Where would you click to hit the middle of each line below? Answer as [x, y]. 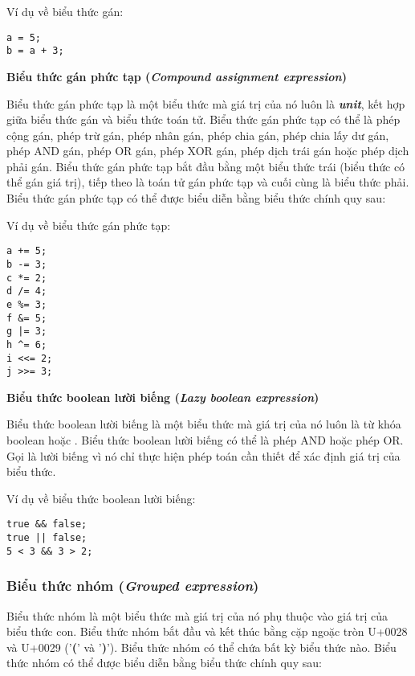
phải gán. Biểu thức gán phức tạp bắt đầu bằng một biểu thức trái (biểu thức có [206, 166]
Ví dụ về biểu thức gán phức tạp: [89, 225]
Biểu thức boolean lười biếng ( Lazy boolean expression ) [163, 397]
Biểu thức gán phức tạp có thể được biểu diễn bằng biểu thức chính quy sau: [196, 198]
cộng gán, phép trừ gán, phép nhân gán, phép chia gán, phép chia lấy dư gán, [198, 135]
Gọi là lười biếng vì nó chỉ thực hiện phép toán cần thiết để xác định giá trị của [203, 455]
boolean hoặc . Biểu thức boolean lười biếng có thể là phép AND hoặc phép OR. [205, 440]
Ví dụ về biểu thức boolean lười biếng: [101, 498]
